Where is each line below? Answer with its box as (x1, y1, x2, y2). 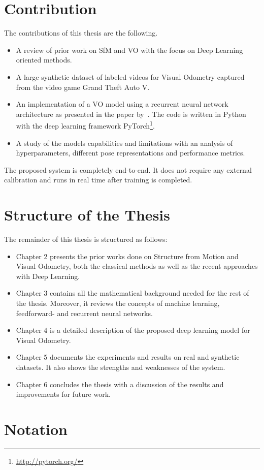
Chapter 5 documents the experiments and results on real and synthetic (16, 352, 240, 362)
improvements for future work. (16, 389, 111, 399)
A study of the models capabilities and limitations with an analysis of (16, 137, 233, 148)
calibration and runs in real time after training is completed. (4, 174, 192, 185)
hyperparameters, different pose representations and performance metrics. (16, 147, 245, 158)
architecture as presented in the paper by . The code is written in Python (16, 108, 246, 119)
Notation (4, 418, 68, 439)
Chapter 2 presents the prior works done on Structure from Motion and (16, 250, 239, 261)
